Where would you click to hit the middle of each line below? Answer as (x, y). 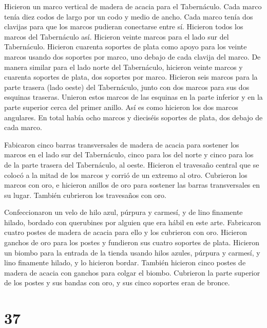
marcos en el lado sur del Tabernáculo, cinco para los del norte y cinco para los (129, 154)
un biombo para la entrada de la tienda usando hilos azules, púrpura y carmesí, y (132, 252)
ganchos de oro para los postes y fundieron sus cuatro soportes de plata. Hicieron (132, 242)
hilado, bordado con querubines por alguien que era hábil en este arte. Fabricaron (133, 222)
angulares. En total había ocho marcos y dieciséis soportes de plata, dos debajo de (133, 117)
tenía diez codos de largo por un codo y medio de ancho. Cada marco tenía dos (129, 16)
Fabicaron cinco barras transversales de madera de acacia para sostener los (122, 144)
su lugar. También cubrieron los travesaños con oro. (85, 195)
